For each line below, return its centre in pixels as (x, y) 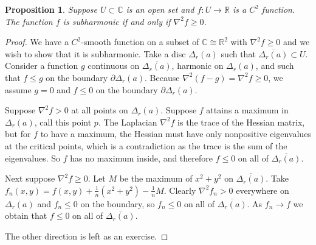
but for (18, 134)
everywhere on (263, 190)
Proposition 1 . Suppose (51, 9)
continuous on (114, 66)
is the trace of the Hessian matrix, (241, 122)
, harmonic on (197, 66)
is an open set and (160, 9)
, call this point (63, 122)
